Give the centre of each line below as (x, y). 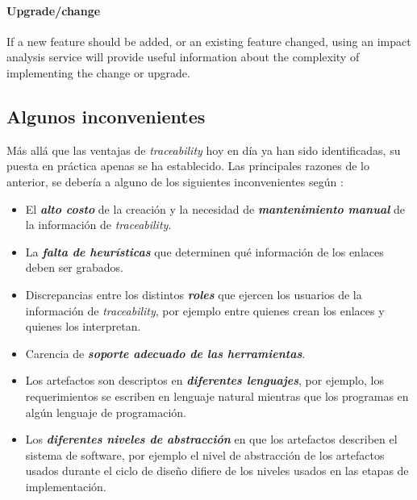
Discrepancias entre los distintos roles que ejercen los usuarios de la (194, 294)
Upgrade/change (54, 10)
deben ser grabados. (74, 267)
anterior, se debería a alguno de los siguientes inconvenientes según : (175, 181)
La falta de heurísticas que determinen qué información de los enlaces (204, 251)
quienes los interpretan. (83, 326)
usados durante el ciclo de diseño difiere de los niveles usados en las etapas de (217, 471)
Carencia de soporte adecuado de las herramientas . (165, 353)
